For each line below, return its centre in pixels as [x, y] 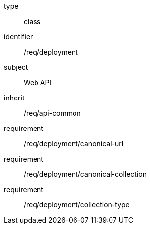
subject [16, 67]
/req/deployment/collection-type [77, 205]
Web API [38, 82]
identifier [19, 37]
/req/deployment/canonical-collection [85, 174]
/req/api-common [52, 113]
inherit [14, 98]
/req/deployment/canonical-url [74, 144]
